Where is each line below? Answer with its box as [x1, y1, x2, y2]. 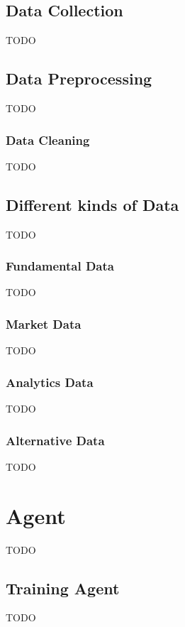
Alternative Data [6, 431, 105, 449]
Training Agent [6, 577, 120, 599]
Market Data [6, 315, 82, 332]
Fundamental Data [6, 257, 114, 275]
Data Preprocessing [6, 67, 152, 89]
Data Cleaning [6, 131, 90, 148]
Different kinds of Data [6, 193, 179, 215]
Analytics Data [6, 373, 94, 391]
